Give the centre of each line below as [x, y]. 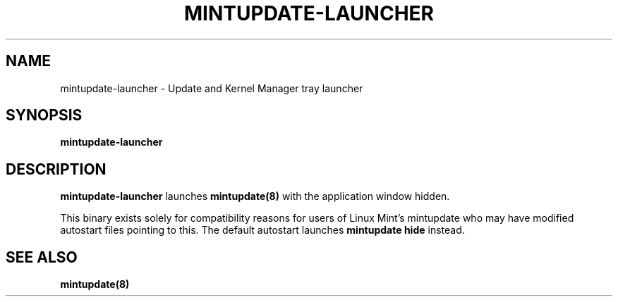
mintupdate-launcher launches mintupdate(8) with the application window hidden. [255, 196]
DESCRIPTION [56, 169]
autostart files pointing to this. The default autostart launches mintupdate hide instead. [262, 230]
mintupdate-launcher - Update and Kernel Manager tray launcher [212, 88]
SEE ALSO [42, 257]
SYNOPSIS [44, 115]
